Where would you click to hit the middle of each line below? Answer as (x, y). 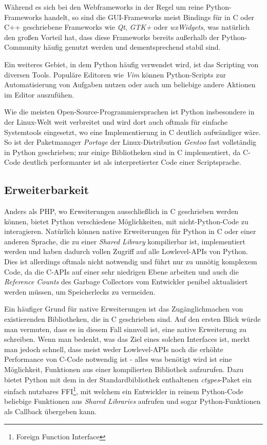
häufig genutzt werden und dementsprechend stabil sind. (132, 47)
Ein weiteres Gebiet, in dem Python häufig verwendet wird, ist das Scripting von (131, 64)
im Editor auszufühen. (39, 94)
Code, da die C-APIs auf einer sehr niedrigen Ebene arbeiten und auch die (121, 271)
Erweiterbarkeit (47, 190)
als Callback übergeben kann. (51, 411)
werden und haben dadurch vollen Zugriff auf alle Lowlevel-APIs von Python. (126, 251)
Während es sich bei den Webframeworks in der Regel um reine (104, 7)
